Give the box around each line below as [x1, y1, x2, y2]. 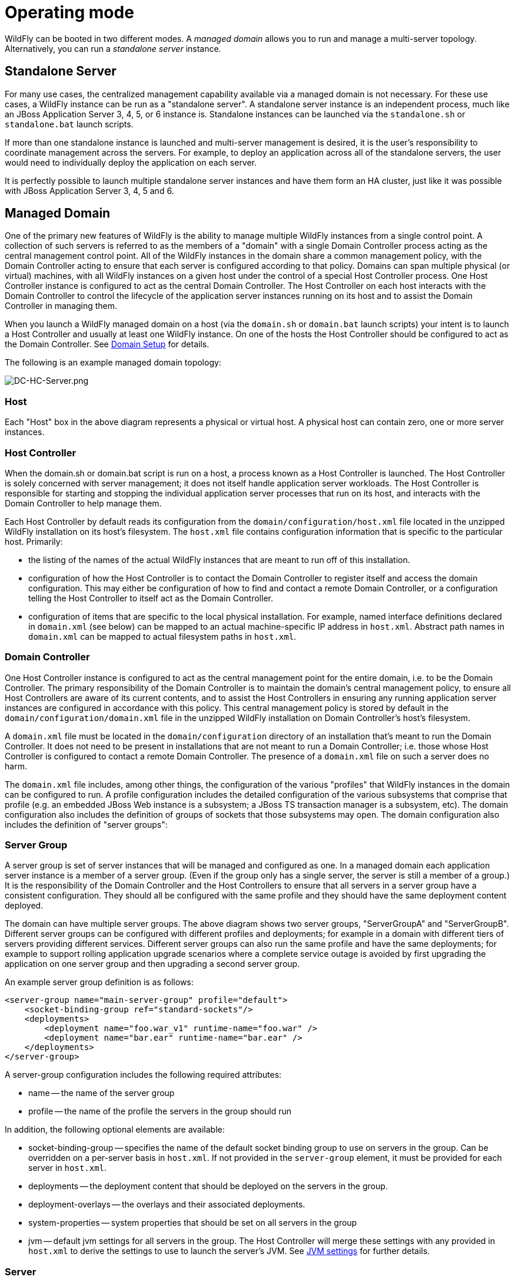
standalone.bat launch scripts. [5, 119, 134, 129]
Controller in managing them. [5, 301, 118, 311]
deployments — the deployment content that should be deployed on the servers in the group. [28, 1181, 388, 1192]
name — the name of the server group [28, 1088, 175, 1098]
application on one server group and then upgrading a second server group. [5, 959, 300, 969]
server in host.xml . [28, 1163, 107, 1173]
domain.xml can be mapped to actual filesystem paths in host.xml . [28, 631, 297, 641]
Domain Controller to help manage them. [5, 498, 162, 508]
